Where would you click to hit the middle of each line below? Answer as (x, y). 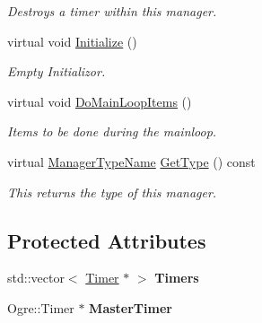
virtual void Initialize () (72, 41)
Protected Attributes (107, 240)
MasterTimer (131, 307)
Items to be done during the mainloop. (112, 131)
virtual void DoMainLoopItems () (100, 101)
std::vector (36, 278)
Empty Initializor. (57, 71)
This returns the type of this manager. (112, 192)
